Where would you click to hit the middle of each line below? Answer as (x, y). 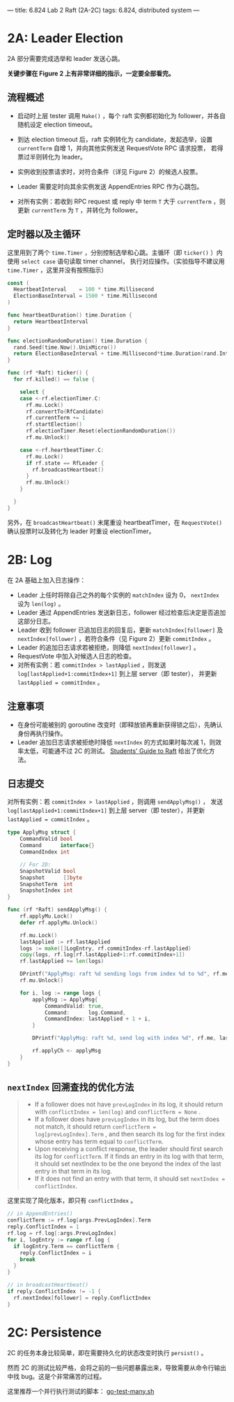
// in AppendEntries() (40, 1214)
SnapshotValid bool (48, 871)
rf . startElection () (54, 425)
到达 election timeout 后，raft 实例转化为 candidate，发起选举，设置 (115, 139)
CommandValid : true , (74, 1006)
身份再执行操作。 (42, 733)
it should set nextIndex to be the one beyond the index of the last (128, 1164)
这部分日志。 (36, 621)
